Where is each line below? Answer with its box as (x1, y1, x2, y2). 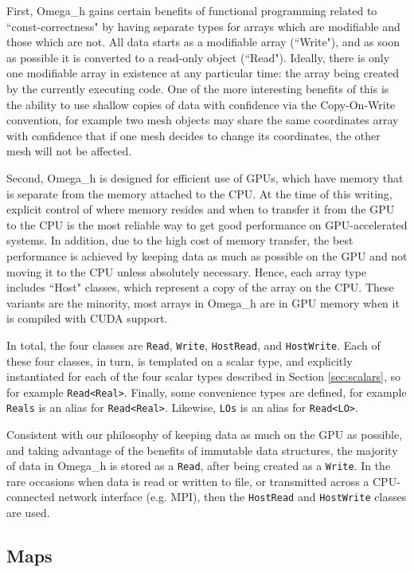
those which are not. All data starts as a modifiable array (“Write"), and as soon (6, 33, 400, 50)
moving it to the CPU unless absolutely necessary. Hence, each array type (6, 263, 367, 280)
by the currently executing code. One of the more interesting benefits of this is (6, 80, 389, 96)
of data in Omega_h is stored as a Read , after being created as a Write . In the (6, 457, 391, 474)
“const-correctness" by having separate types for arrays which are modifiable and (6, 18, 400, 34)
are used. (6, 504, 50, 521)
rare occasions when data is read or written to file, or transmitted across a (6, 472, 369, 489)
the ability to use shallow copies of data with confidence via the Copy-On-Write (6, 96, 396, 112)
